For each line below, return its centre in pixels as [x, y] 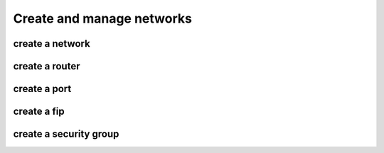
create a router [47, 66]
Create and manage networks [102, 18]
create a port [42, 89]
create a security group [66, 134]
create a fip [39, 112]
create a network [52, 44]
